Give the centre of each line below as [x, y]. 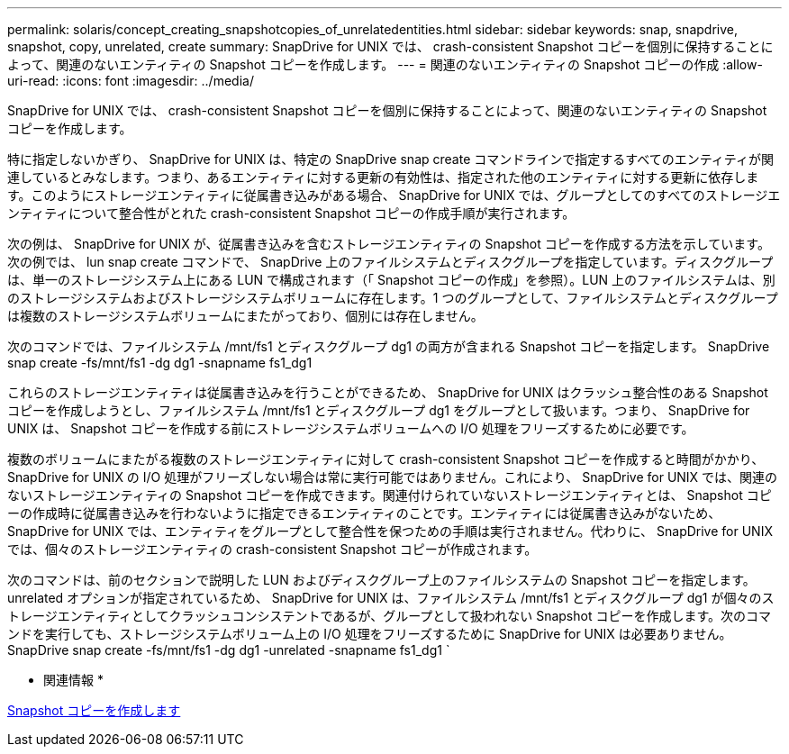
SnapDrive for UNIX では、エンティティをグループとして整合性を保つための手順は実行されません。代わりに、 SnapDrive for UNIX [390, 531]
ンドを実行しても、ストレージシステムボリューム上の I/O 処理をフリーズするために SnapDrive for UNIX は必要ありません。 [370, 634]
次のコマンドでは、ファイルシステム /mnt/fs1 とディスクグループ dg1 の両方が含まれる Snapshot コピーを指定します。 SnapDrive [389, 346]
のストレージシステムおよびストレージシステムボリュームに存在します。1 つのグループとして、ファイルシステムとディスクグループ [393, 298]
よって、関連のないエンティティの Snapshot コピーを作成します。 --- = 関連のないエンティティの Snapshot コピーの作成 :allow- [385, 64]
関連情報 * [73, 680]
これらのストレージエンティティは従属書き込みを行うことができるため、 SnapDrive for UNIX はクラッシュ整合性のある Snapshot [388, 392]
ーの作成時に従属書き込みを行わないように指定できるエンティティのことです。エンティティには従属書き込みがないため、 [364, 513]
